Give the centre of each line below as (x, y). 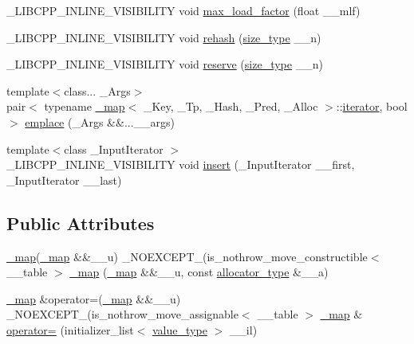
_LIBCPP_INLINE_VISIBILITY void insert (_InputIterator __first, (181, 164)
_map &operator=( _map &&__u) (94, 298)
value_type (180, 329)
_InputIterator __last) (64, 180)
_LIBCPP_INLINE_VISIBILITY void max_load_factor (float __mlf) (183, 10)
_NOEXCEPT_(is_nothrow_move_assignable (122, 314)
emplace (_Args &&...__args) (100, 121)
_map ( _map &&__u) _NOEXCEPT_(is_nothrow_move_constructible (187, 256)
